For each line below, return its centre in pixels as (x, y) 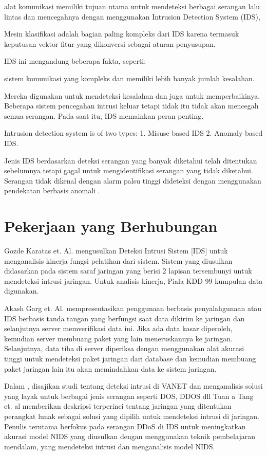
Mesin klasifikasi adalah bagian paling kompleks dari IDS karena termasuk (122, 34)
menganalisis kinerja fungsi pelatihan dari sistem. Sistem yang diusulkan (118, 260)
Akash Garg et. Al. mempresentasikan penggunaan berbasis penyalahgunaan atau (133, 308)
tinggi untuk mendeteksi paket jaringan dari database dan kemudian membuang (130, 358)
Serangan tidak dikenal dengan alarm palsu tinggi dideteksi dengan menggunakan (133, 180)
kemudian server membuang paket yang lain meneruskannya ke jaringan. (118, 338)
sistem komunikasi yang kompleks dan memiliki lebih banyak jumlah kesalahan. (129, 78)
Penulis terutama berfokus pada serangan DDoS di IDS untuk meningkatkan (125, 426)
